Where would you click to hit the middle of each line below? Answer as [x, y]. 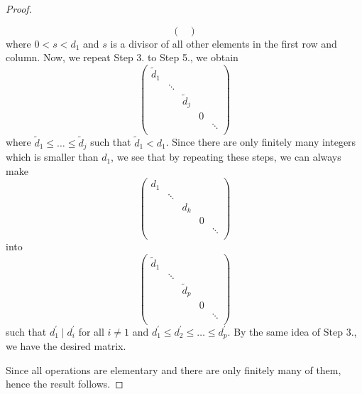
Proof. [19, 9]
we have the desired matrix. [66, 346]
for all [91, 331]
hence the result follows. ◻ [65, 384]
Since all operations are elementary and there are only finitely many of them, [174, 369]
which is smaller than [52, 157]
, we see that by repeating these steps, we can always [226, 157]
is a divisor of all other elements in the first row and [224, 43]
